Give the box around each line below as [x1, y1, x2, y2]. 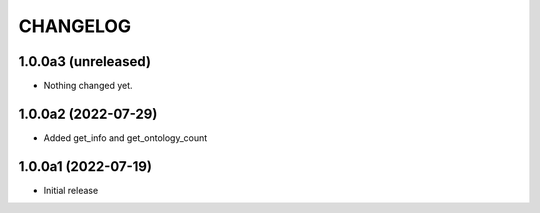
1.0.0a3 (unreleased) [18, 53, 152, 70]
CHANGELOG [18, 15, 132, 37]
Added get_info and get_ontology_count [43, 131, 208, 144]
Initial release [43, 184, 99, 196]
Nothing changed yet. [43, 80, 134, 92]
